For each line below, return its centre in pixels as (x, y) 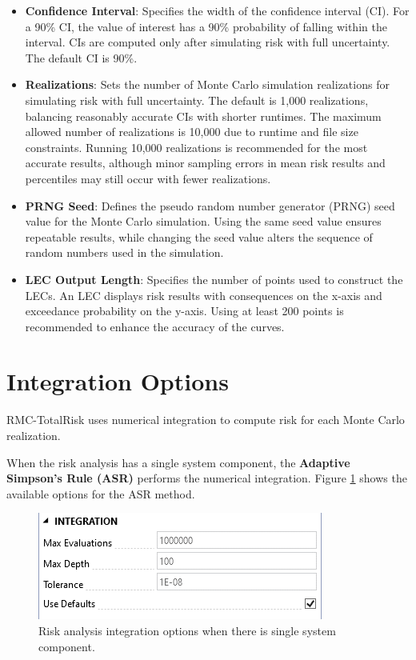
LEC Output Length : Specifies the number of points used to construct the (214, 279)
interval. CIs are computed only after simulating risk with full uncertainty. (208, 42)
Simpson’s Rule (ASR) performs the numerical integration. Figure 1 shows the (207, 478)
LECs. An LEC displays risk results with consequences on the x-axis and (204, 295)
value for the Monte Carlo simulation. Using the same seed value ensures (203, 221)
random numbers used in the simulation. (124, 252)
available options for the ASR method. (101, 493)
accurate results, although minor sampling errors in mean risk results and (205, 163)
